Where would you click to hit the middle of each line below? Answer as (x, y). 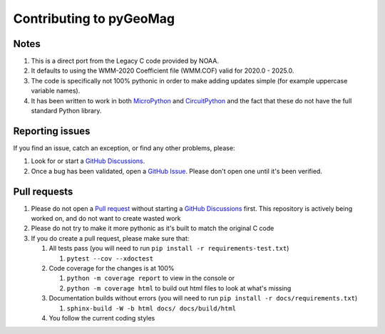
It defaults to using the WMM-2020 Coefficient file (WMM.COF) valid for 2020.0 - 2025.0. (163, 71)
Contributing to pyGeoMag (94, 19)
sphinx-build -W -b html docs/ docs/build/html (152, 308)
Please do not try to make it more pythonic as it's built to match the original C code (153, 229)
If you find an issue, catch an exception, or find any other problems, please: (124, 148)
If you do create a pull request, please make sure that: (110, 238)
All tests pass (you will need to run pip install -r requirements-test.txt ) (169, 249)
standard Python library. (66, 111)
